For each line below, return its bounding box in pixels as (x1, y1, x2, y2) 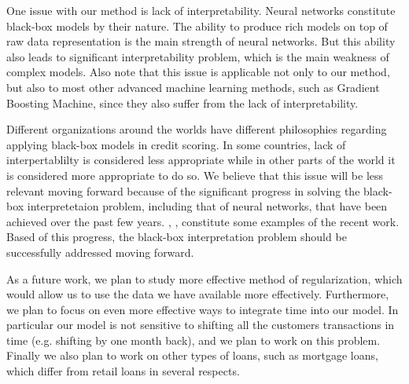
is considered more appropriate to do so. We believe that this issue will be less (6, 166, 384, 183)
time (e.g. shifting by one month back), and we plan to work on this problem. (6, 331, 381, 348)
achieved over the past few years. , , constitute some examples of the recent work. (6, 213, 400, 229)
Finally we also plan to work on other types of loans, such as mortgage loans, (6, 347, 378, 364)
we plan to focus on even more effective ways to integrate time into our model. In (6, 301, 399, 317)
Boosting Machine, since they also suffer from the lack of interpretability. (6, 94, 359, 111)
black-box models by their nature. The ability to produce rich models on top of (6, 17, 388, 34)
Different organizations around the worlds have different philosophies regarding (6, 121, 387, 137)
